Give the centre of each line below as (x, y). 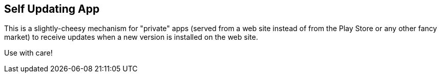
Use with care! (28, 53)
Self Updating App (52, 9)
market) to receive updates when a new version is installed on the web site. (131, 37)
